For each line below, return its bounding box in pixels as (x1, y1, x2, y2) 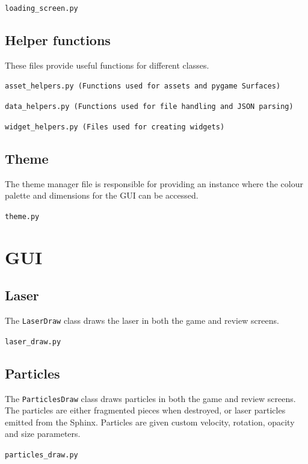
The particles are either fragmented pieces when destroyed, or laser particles (5, 404, 286, 416)
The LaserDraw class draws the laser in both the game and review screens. (5, 314, 279, 327)
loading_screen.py (5, 4, 78, 13)
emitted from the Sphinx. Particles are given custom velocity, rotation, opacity (5, 415, 295, 428)
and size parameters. (5, 427, 81, 440)
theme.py (5, 212, 40, 221)
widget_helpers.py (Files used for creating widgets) (5, 122, 225, 131)
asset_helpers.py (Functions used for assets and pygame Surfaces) (5, 82, 281, 91)
